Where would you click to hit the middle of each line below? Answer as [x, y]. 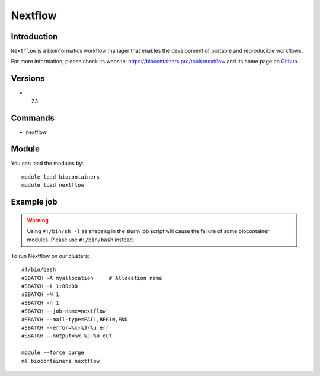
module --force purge [53, 353]
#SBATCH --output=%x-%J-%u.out [67, 336]
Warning [38, 220]
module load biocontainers [61, 177]
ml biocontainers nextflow [61, 361]
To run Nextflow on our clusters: [50, 256]
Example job [34, 202]
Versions [28, 79]
